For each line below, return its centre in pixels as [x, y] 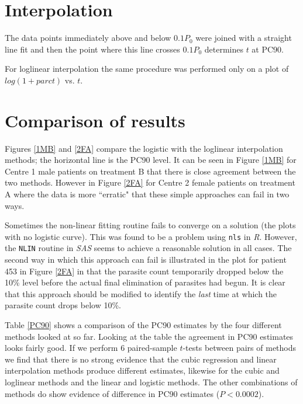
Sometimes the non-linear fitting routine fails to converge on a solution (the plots [150, 225]
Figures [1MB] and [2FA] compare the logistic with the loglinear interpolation [144, 148]
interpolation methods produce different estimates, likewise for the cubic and [142, 370]
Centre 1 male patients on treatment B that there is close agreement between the [150, 171]
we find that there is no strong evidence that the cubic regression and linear [141, 359]
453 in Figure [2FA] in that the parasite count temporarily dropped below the [144, 271]
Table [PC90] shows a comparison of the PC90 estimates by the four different [143, 325]
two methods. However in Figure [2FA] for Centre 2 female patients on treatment [150, 182]
